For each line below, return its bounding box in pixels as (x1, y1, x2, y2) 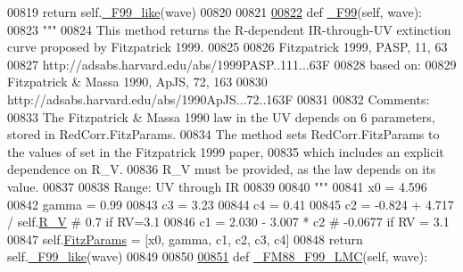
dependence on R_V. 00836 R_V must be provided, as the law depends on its (7, 160, 436, 178)
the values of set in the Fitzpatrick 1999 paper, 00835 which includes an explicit (7, 142, 444, 161)
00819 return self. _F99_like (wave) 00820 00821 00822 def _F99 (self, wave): (7, 3, 423, 21)
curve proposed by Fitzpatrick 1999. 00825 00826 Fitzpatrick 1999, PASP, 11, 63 (7, 37, 448, 56)
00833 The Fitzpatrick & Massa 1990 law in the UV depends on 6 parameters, (7, 107, 435, 126)
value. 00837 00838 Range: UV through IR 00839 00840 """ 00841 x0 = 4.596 (7, 177, 427, 195)
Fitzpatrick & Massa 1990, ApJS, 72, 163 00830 (7, 72, 268, 91)
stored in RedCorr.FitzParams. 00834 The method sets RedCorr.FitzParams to (7, 125, 440, 144)
